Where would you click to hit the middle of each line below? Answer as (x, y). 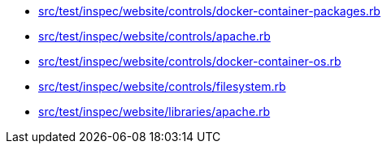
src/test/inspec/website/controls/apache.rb (154, 36)
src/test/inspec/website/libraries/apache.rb (154, 111)
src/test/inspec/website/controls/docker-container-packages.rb (209, 11)
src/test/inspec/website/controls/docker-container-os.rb (190, 61)
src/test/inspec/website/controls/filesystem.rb (162, 86)
